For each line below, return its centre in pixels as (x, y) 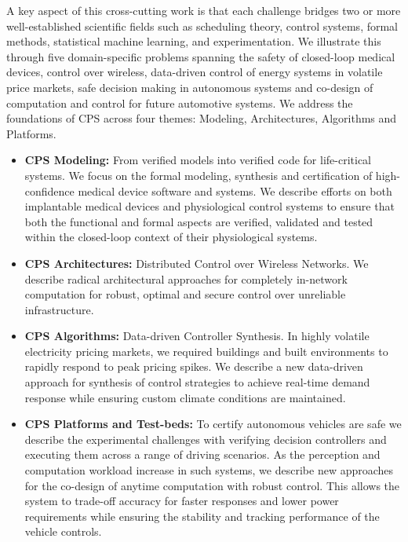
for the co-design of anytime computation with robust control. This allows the (212, 485)
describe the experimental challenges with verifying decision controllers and (206, 439)
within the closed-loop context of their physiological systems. (171, 237)
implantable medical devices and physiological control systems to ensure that (209, 206)
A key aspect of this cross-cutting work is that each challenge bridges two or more (204, 10)
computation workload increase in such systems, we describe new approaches (209, 470)
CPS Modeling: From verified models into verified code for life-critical (198, 160)
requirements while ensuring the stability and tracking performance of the (202, 516)
